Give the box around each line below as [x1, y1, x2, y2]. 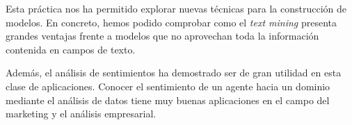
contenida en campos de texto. [6, 42, 136, 56]
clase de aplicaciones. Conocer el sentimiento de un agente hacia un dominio [6, 78, 330, 93]
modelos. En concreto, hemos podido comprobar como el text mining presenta [6, 15, 337, 29]
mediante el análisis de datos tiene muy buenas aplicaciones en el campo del [6, 92, 330, 107]
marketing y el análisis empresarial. [6, 106, 157, 121]
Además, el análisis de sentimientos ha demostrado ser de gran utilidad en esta [6, 65, 342, 80]
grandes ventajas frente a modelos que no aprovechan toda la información [6, 28, 319, 43]
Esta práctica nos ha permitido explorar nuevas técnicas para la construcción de [6, 1, 347, 15]
